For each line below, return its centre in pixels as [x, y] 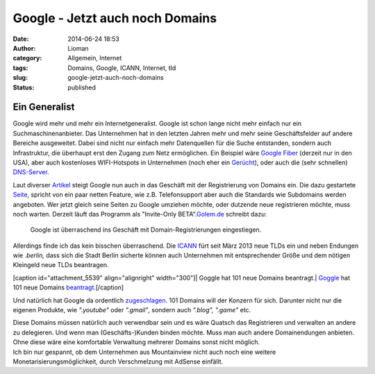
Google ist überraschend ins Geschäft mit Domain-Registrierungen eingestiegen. [146, 230]
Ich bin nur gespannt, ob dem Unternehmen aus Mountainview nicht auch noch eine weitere [144, 352]
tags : [20, 68]
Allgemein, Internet [95, 58]
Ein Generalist [44, 107]
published [82, 87]
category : [27, 58]
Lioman [78, 48]
